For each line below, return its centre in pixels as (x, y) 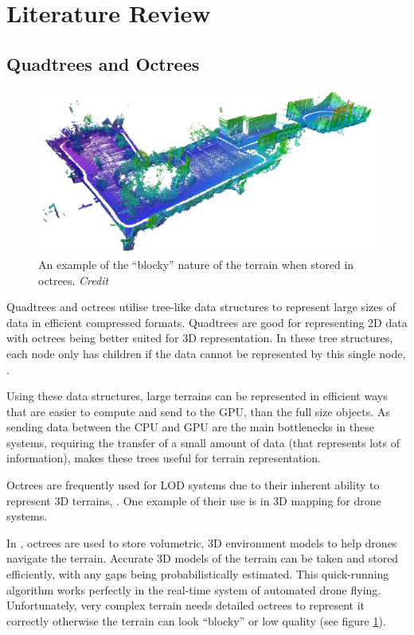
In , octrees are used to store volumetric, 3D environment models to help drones (202, 542)
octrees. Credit (74, 280)
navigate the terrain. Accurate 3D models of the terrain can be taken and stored (203, 558)
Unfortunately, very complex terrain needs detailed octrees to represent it (186, 605)
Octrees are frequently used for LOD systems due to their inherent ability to (193, 485)
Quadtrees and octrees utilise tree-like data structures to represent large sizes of (201, 307)
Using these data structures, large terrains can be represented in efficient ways (197, 396)
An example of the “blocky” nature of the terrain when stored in (196, 264)
